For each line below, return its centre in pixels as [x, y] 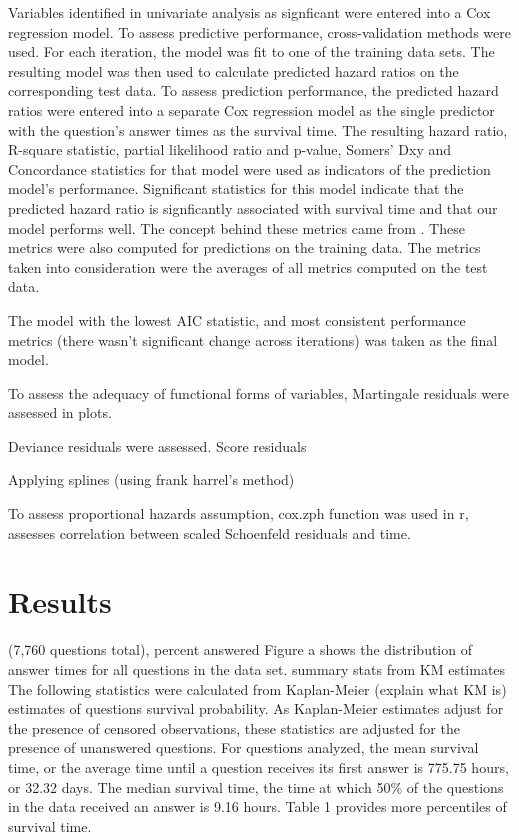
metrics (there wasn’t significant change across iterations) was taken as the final [253, 339]
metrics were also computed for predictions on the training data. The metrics [244, 247]
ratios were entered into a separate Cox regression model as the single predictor [251, 109]
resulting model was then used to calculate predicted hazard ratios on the [233, 70]
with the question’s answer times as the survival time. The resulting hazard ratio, [258, 129]
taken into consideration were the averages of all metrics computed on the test [248, 266]
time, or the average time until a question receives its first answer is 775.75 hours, [258, 766]
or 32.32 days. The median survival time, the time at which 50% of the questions [256, 786]
